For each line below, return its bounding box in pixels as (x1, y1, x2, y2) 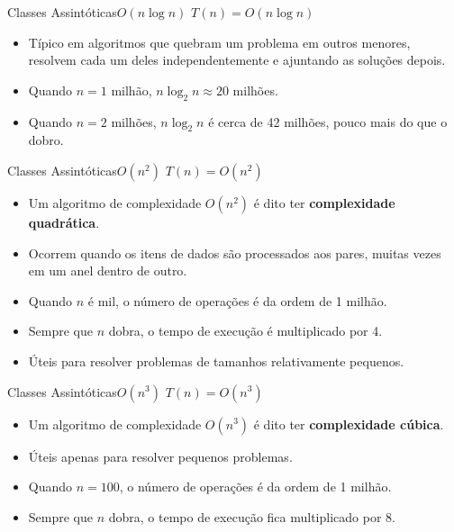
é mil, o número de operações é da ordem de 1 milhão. (87, 291, 387, 310)
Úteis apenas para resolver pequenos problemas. (28, 446, 293, 465)
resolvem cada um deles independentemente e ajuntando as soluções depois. (28, 50, 446, 69)
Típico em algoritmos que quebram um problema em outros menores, (28, 32, 411, 51)
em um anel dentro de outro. (28, 261, 187, 280)
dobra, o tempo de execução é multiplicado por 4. (108, 321, 383, 340)
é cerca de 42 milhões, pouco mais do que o (208, 112, 448, 131)
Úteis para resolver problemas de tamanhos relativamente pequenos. (28, 351, 404, 370)
